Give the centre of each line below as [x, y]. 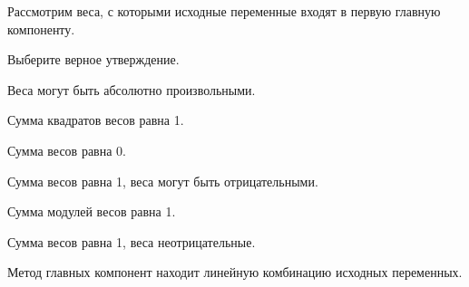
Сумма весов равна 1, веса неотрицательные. [132, 241]
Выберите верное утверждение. [93, 59]
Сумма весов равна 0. [67, 150]
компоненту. [41, 29]
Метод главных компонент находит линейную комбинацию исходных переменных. [235, 272]
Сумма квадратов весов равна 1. [96, 120]
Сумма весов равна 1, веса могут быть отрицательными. [163, 181]
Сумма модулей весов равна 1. [92, 211]
